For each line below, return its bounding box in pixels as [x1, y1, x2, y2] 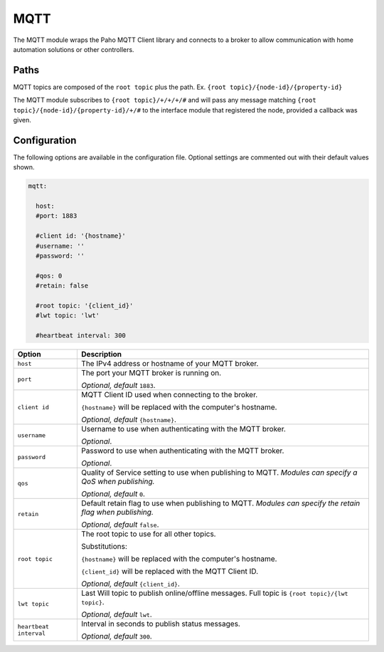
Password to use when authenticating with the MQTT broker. [81, 446, 284, 456]
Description [81, 349, 122, 359]
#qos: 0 [36, 271, 63, 280]
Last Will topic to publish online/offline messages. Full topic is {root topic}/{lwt [81, 588, 348, 598]
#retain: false [36, 282, 89, 290]
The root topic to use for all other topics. [81, 529, 216, 539]
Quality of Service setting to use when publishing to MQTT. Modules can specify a [81, 468, 358, 478]
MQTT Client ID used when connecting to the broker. [81, 390, 258, 400]
